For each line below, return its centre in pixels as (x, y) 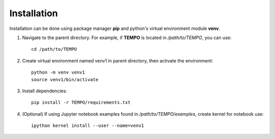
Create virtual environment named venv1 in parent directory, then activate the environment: (118, 60)
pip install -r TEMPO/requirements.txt (81, 102)
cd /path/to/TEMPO (54, 49)
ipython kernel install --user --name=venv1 (88, 126)
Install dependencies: (45, 91)
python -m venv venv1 (58, 73)
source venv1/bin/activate (65, 79)
